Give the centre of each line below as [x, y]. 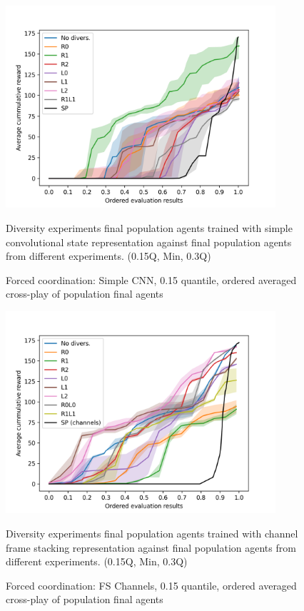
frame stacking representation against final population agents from [151, 547]
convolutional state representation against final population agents [149, 242]
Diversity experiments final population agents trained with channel [152, 534]
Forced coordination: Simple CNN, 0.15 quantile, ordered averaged [151, 279]
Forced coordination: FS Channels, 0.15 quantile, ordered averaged [151, 585]
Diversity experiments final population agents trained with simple [149, 228]
